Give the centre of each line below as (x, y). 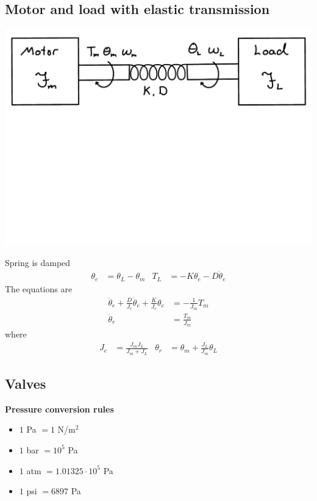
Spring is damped (38, 262)
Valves (26, 383)
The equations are (39, 288)
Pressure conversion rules (59, 409)
